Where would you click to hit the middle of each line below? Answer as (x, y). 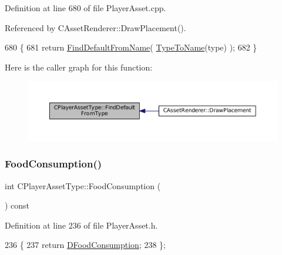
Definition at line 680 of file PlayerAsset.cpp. (85, 8)
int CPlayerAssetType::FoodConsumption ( (83, 185)
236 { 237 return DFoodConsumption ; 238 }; (85, 245)
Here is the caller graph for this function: (79, 67)
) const (17, 205)
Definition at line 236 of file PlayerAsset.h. (81, 225)
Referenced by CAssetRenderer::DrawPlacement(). (95, 27)
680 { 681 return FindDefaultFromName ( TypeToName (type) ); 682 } (131, 47)
